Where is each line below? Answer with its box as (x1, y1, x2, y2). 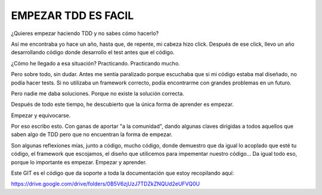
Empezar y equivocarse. (11, 112, 71, 119)
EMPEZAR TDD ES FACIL (11, 9, 134, 22)
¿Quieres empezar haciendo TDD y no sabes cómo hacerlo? (11, 30, 159, 37)
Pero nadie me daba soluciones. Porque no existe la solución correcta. (11, 90, 184, 97)
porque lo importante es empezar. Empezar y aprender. (11, 158, 147, 166)
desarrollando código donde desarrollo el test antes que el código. (11, 49, 175, 56)
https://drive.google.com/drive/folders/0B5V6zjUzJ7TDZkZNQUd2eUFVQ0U (11, 180, 200, 187)
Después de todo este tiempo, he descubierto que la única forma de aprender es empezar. (11, 101, 234, 108)
